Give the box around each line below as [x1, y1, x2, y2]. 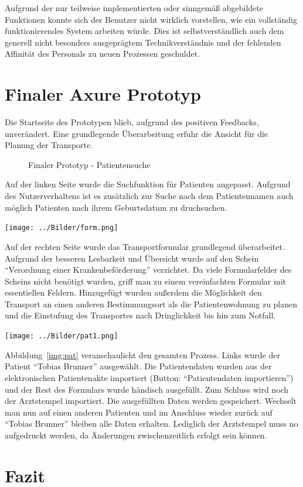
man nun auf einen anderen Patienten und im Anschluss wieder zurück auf [5, 406, 273, 418]
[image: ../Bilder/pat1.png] [5, 332, 118, 341]
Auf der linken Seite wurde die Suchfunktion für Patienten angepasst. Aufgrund [5, 178, 291, 190]
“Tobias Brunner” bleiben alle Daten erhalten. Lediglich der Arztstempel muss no [5, 417, 298, 430]
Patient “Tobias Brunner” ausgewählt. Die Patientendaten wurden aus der [5, 360, 272, 372]
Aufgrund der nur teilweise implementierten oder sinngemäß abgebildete [5, 2, 263, 13]
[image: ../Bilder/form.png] [5, 224, 118, 232]
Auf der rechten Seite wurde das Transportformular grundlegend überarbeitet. [5, 240, 285, 252]
